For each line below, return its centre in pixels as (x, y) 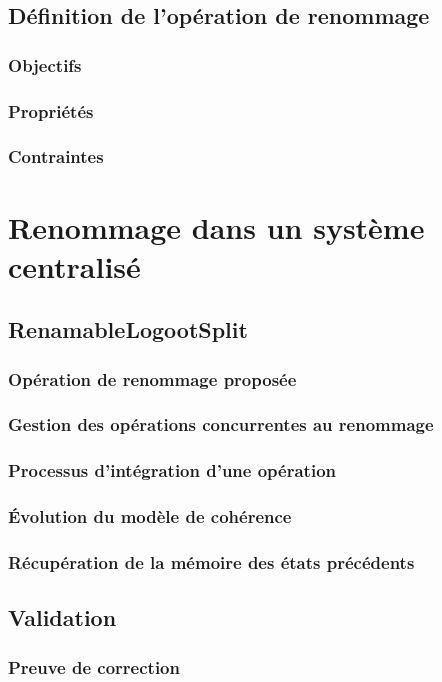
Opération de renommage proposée (152, 378)
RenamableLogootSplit (128, 329)
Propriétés (51, 110)
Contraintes (56, 156)
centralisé (74, 265)
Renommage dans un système (216, 226)
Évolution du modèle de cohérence (150, 516)
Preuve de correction (94, 666)
